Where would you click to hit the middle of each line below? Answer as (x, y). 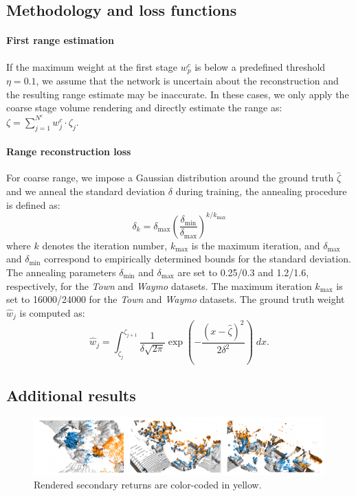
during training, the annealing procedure (261, 191)
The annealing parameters (61, 272)
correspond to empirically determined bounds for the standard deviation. (198, 259)
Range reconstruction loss (69, 151)
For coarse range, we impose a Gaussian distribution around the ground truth (170, 178)
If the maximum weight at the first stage (92, 66)
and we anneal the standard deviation (86, 191)
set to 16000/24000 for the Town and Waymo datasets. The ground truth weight (176, 299)
